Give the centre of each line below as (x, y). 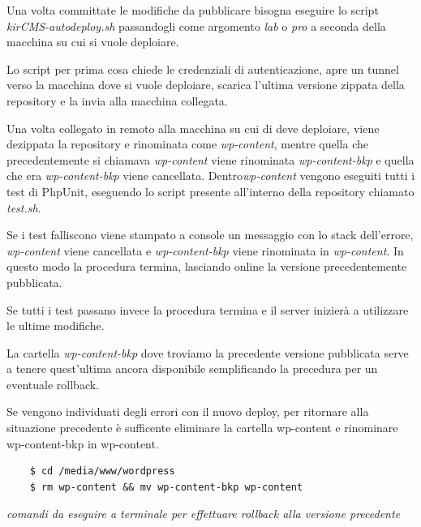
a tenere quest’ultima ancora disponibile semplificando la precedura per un (192, 368)
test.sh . (24, 207)
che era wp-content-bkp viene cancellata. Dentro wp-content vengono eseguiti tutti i (211, 176)
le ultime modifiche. (56, 326)
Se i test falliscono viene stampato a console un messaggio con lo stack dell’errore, (210, 235)
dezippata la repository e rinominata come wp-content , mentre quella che (187, 144)
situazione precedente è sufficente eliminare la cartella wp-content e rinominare (202, 428)
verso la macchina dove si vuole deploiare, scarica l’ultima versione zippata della (206, 85)
